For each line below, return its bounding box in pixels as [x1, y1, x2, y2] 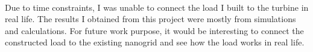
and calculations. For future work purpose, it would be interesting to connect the [5, 24, 304, 36]
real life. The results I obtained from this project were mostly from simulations [5, 13, 296, 25]
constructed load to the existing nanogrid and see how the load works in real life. [5, 36, 305, 48]
